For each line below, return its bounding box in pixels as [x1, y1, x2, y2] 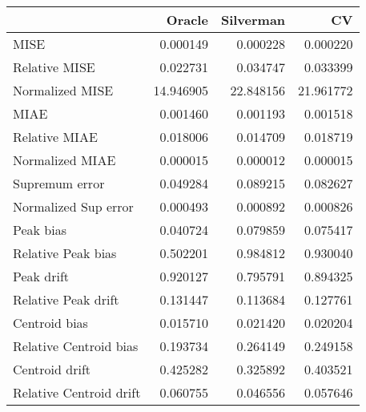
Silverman [220, 10, 286, 29]
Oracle [166, 10, 208, 29]
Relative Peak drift [13, 290, 119, 309]
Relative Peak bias [13, 244, 117, 262]
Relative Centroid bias [13, 337, 139, 355]
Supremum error [13, 174, 105, 192]
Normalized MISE [13, 81, 114, 99]
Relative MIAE [13, 127, 98, 146]
